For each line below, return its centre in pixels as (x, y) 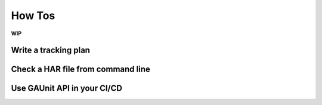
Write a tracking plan (51, 50)
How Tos (33, 16)
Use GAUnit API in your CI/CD (66, 89)
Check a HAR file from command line (80, 70)
